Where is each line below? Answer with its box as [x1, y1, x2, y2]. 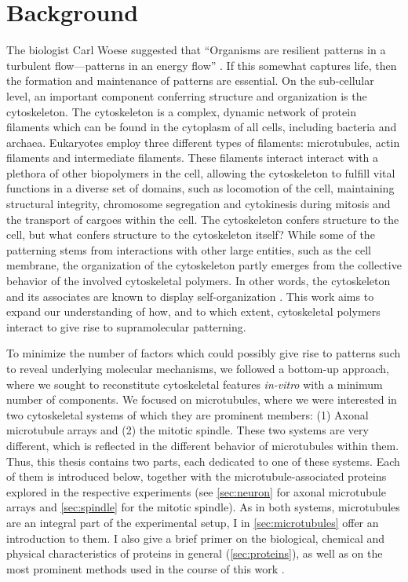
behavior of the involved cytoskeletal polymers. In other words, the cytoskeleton [6, 273, 391, 289]
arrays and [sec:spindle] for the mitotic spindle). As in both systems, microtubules [6, 499, 400, 515]
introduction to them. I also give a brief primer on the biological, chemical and [6, 529, 385, 546]
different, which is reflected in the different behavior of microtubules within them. [6, 437, 399, 453]
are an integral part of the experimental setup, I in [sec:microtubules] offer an [6, 514, 379, 530]
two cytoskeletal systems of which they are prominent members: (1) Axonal [6, 406, 369, 423]
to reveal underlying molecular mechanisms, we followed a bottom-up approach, [6, 361, 389, 376]
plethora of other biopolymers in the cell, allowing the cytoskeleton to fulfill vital [6, 164, 395, 181]
